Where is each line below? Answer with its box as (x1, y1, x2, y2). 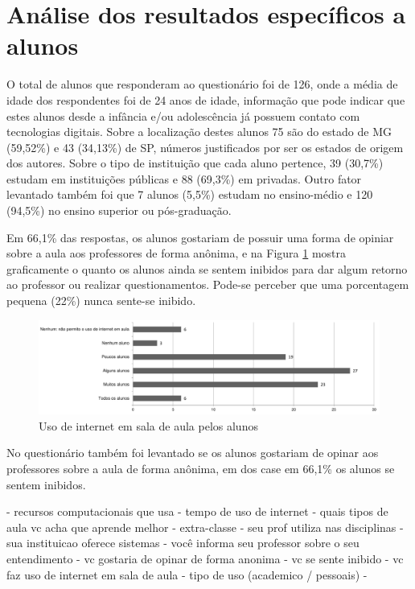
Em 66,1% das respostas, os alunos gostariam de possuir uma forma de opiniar (6, 229, 394, 245)
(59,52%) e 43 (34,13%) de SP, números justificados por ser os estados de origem (6, 138, 404, 155)
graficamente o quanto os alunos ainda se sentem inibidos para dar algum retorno (6, 260, 408, 277)
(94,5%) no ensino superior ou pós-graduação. (6, 202, 232, 219)
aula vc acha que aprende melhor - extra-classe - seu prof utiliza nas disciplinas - (6, 518, 404, 535)
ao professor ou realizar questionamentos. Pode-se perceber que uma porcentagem (6, 276, 409, 293)
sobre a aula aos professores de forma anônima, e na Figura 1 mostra (6, 245, 347, 262)
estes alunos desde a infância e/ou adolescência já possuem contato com (6, 107, 360, 124)
